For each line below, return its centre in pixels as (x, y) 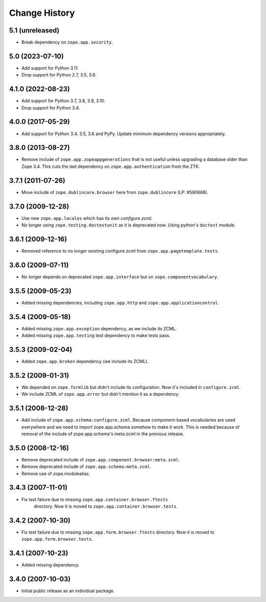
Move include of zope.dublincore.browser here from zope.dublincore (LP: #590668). (115, 192)
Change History (42, 13)
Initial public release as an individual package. (68, 591)
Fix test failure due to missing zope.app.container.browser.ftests (95, 499)
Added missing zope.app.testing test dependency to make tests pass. (96, 336)
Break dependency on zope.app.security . (67, 42)
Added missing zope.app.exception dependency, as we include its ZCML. (99, 329)
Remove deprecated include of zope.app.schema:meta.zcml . (86, 467)
